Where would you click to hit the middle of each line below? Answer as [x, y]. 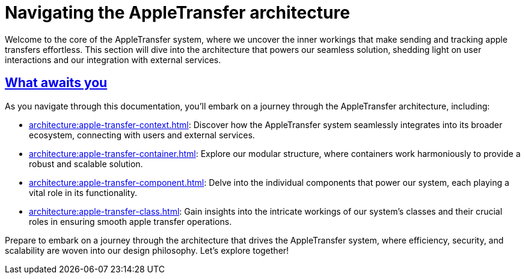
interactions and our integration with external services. [113, 60]
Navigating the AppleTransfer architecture [177, 13]
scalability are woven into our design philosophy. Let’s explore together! [147, 250]
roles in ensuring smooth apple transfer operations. [130, 221]
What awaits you [56, 83]
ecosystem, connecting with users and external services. [142, 135]
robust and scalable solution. [86, 164]
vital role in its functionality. [83, 192]
